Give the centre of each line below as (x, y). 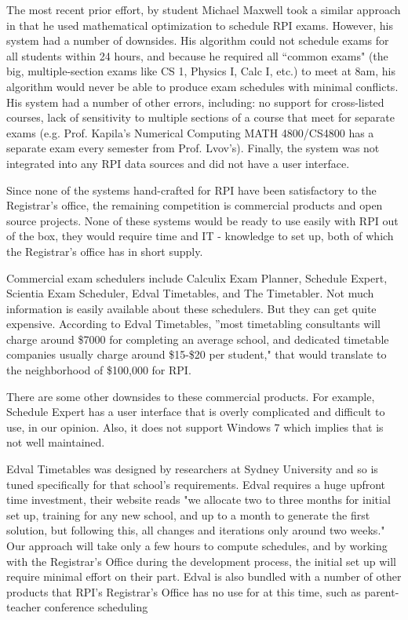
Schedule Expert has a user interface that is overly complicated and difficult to (196, 412)
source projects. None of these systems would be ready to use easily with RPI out (202, 220)
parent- (382, 591)
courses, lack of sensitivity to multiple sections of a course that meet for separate (200, 117)
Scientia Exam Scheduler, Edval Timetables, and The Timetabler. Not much (190, 293)
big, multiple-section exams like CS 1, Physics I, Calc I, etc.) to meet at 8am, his (201, 71)
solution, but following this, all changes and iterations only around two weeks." (196, 530)
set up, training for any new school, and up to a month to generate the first (188, 514)
